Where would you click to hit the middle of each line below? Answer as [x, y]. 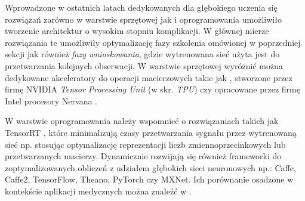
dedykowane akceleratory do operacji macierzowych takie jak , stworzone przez [149, 77]
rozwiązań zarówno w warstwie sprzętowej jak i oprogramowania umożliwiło [143, 19]
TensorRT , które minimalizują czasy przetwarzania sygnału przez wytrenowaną [151, 132]
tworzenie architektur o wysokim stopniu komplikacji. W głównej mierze [137, 31]
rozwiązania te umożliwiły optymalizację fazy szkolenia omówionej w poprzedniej [153, 42]
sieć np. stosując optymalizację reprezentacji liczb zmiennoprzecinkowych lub [145, 144]
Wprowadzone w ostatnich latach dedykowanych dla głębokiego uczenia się [141, 7]
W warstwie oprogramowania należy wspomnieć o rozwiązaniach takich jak [142, 121]
